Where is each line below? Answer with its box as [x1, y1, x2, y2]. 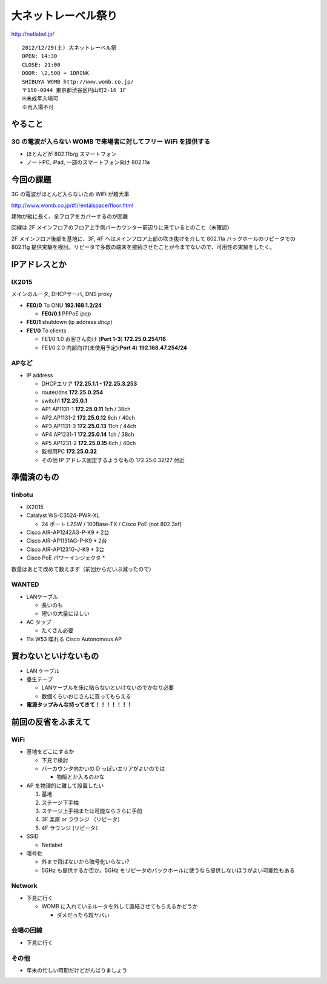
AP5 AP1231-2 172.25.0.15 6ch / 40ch [41, 439, 136, 446]
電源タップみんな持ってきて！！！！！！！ [26, 701, 133, 708]
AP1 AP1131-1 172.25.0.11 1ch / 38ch [41, 406, 131, 413]
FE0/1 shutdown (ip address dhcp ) [26, 319, 113, 326]
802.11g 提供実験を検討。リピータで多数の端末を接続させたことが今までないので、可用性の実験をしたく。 [11, 243, 276, 251]
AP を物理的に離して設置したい [26, 782, 104, 789]
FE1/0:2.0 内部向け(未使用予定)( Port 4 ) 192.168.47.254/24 [41, 344, 188, 351]
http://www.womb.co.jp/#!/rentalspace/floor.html [11, 202, 134, 209]
